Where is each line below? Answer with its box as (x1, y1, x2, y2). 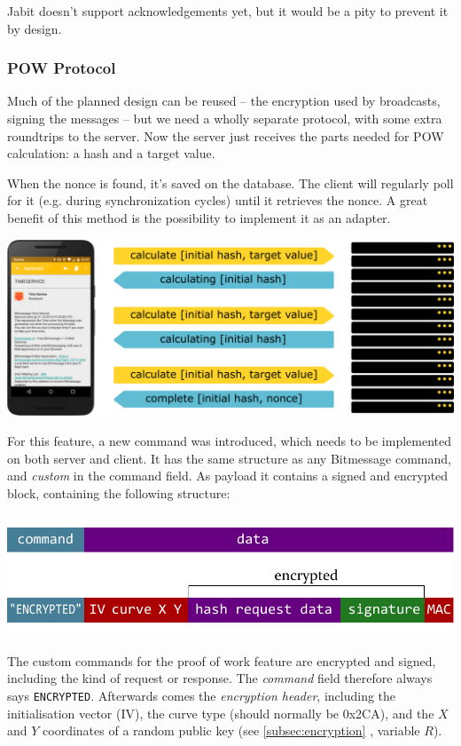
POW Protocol (7, 57, 116, 79)
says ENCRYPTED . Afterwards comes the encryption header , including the (7, 686, 396, 704)
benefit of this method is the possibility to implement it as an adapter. (7, 208, 391, 226)
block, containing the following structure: (7, 483, 230, 502)
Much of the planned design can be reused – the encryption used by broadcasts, (7, 91, 441, 110)
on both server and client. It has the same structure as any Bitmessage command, (7, 448, 451, 467)
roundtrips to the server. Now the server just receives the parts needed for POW (7, 126, 444, 145)
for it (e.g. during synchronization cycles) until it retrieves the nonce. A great (7, 191, 428, 210)
